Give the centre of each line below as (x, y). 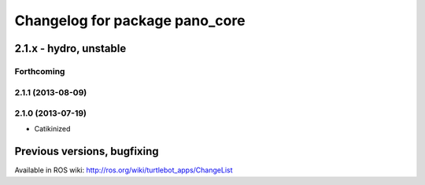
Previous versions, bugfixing (87, 152)
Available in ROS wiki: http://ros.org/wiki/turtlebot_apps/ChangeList (124, 170)
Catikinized (52, 129)
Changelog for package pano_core (130, 20)
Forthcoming (40, 71)
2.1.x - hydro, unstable (70, 48)
